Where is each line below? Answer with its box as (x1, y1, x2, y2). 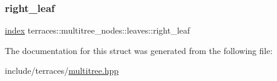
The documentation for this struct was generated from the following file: (5, 44, 273, 56)
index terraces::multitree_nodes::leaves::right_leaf (5, 24, 191, 37)
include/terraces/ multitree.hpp (5, 64, 119, 77)
